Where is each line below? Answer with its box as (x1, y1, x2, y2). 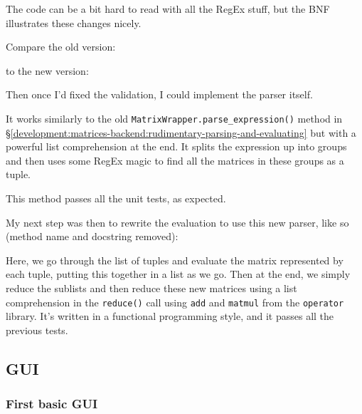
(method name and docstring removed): (6, 229, 179, 244)
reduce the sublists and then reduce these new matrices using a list (6, 280, 297, 295)
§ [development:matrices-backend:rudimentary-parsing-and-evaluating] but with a (6, 125, 356, 140)
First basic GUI (6, 395, 98, 413)
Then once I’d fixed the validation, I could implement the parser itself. (6, 87, 313, 102)
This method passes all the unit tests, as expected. (6, 191, 226, 205)
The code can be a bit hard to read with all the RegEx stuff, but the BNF (6, 1, 330, 16)
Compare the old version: (6, 39, 116, 54)
